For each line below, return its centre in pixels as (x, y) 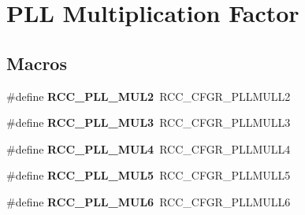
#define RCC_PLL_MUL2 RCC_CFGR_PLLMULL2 (149, 96)
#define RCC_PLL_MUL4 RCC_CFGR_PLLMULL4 (149, 148)
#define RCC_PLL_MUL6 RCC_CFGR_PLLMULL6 (149, 201)
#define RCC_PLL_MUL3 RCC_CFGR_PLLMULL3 (149, 122)
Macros (37, 63)
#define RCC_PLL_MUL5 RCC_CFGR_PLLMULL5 (149, 175)
